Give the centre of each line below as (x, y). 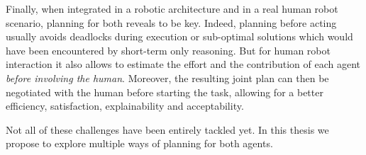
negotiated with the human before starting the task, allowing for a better (165, 92)
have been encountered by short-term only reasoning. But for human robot (168, 50)
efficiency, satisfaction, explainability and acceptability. (125, 106)
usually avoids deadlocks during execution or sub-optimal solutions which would (179, 36)
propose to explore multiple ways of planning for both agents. (139, 143)
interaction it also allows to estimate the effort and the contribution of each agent (183, 64)
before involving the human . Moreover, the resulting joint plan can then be (167, 77)
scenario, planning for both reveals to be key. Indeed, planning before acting (171, 22)
